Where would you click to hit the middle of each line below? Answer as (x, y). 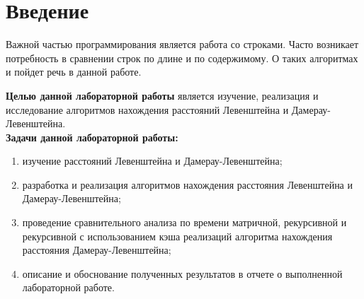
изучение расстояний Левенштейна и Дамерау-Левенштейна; (152, 161)
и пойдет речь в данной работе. (74, 72)
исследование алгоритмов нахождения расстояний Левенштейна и (147, 109)
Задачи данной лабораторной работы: (92, 137)
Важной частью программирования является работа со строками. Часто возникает (182, 44)
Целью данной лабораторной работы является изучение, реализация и (162, 95)
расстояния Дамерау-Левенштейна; (97, 250)
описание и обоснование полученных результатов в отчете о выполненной (182, 273)
